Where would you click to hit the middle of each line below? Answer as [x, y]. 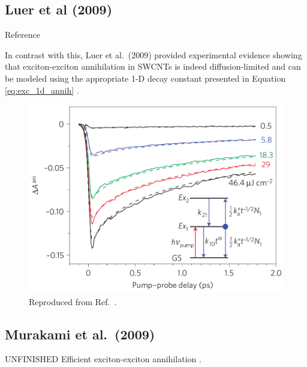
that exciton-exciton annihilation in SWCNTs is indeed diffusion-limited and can [153, 66]
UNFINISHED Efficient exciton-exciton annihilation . [103, 359]
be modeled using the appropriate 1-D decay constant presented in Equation [145, 78]
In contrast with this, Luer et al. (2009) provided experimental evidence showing [153, 54]
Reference [22, 35]
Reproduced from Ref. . [73, 301]
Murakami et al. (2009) [80, 334]
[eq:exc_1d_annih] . [42, 90]
